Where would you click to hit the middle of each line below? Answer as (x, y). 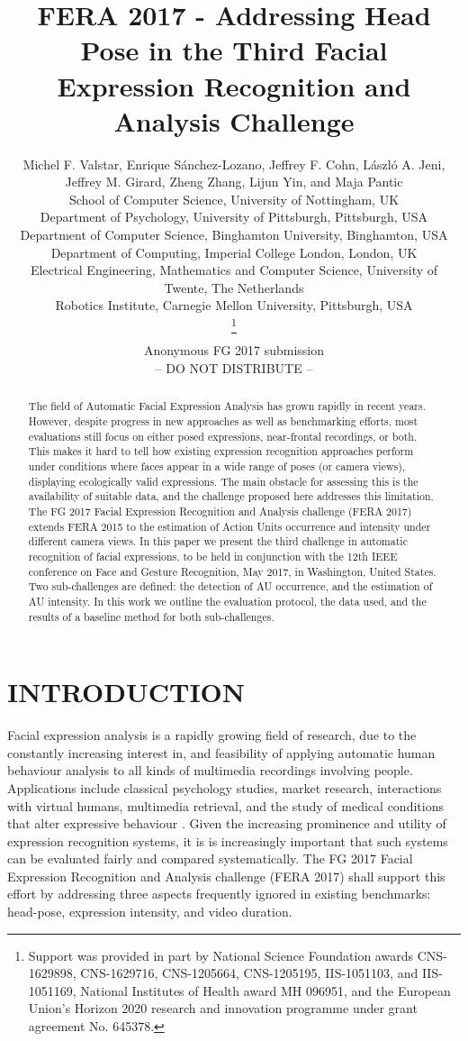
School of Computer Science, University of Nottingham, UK (234, 199)
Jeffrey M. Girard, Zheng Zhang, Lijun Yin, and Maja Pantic (234, 182)
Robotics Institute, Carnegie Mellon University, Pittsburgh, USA (234, 305)
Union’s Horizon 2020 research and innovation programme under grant (223, 1008)
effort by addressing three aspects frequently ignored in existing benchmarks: (219, 894)
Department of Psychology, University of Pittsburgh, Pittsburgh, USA (234, 217)
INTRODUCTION (126, 692)
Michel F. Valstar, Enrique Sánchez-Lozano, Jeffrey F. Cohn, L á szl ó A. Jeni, (234, 164)
